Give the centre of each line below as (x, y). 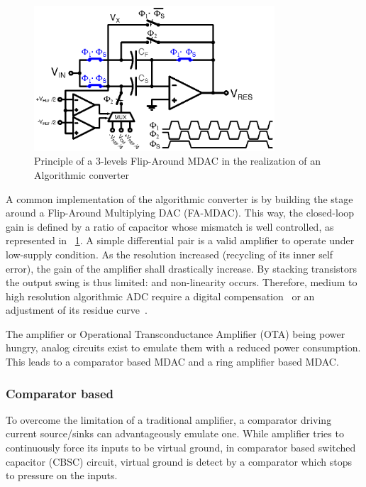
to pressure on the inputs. (62, 475)
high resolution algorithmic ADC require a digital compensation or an (160, 296)
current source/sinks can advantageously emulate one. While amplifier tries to (175, 433)
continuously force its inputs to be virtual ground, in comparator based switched (181, 448)
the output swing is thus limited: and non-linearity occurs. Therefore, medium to (182, 282)
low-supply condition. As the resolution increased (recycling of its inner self (170, 254)
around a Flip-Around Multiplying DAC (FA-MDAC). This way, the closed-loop (180, 213)
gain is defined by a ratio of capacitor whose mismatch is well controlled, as (170, 226)
